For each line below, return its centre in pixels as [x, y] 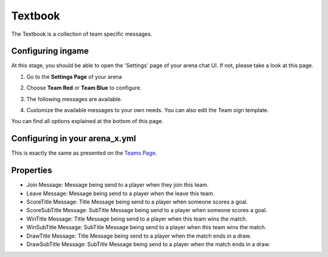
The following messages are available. [74, 99]
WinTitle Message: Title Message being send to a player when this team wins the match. [137, 219]
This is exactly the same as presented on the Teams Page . [84, 153]
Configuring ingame [50, 51]
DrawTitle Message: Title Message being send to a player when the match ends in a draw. [139, 236]
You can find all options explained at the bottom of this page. [87, 121]
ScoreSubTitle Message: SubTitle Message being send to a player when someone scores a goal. [147, 210]
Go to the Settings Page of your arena [74, 76]
